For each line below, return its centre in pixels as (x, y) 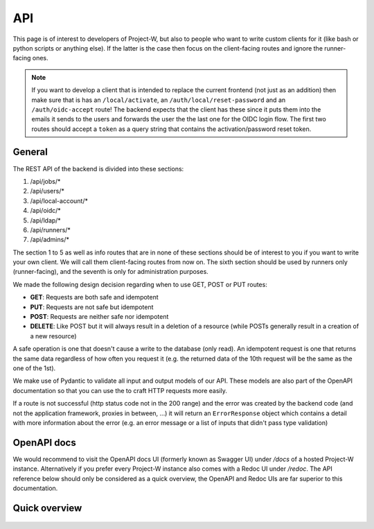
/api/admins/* (50, 240)
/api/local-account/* (59, 200)
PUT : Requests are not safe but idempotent (92, 307)
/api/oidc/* (46, 211)
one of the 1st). (34, 368)
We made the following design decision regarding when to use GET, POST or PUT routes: (140, 284)
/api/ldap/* (46, 220)
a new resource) (53, 336)
